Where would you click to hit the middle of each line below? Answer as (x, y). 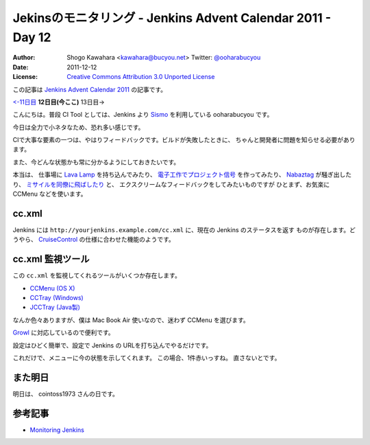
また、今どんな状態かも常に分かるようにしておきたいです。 (96, 162)
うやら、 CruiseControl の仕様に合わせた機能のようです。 (94, 240)
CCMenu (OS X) (52, 288)
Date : (21, 67)
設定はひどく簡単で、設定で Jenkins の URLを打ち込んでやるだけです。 (112, 345)
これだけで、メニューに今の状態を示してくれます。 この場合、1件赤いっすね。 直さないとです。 (147, 358)
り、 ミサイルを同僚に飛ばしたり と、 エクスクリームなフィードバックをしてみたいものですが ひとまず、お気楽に (171, 184)
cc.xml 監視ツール (51, 259)
